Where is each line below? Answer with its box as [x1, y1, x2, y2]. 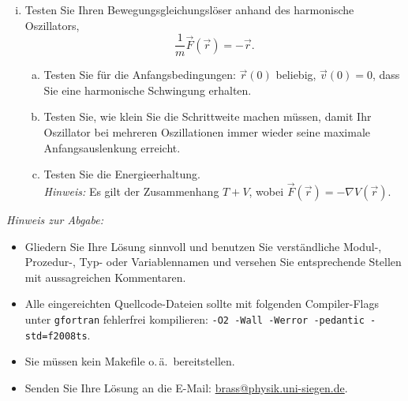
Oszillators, [24, 17, 80, 33]
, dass [372, 66, 400, 83]
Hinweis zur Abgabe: [6, 212, 103, 228]
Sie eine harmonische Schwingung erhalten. [43, 81, 252, 98]
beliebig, [275, 66, 316, 83]
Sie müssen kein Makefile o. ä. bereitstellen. [24, 353, 235, 369]
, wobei [249, 183, 284, 200]
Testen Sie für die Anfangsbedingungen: [43, 66, 236, 83]
